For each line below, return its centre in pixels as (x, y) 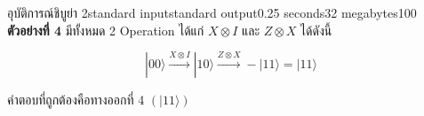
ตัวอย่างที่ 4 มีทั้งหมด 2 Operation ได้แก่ (106, 30)
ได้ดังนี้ (316, 30)
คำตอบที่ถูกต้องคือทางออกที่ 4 (76, 100)
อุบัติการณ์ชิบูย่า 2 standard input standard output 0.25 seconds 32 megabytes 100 (212, 12)
